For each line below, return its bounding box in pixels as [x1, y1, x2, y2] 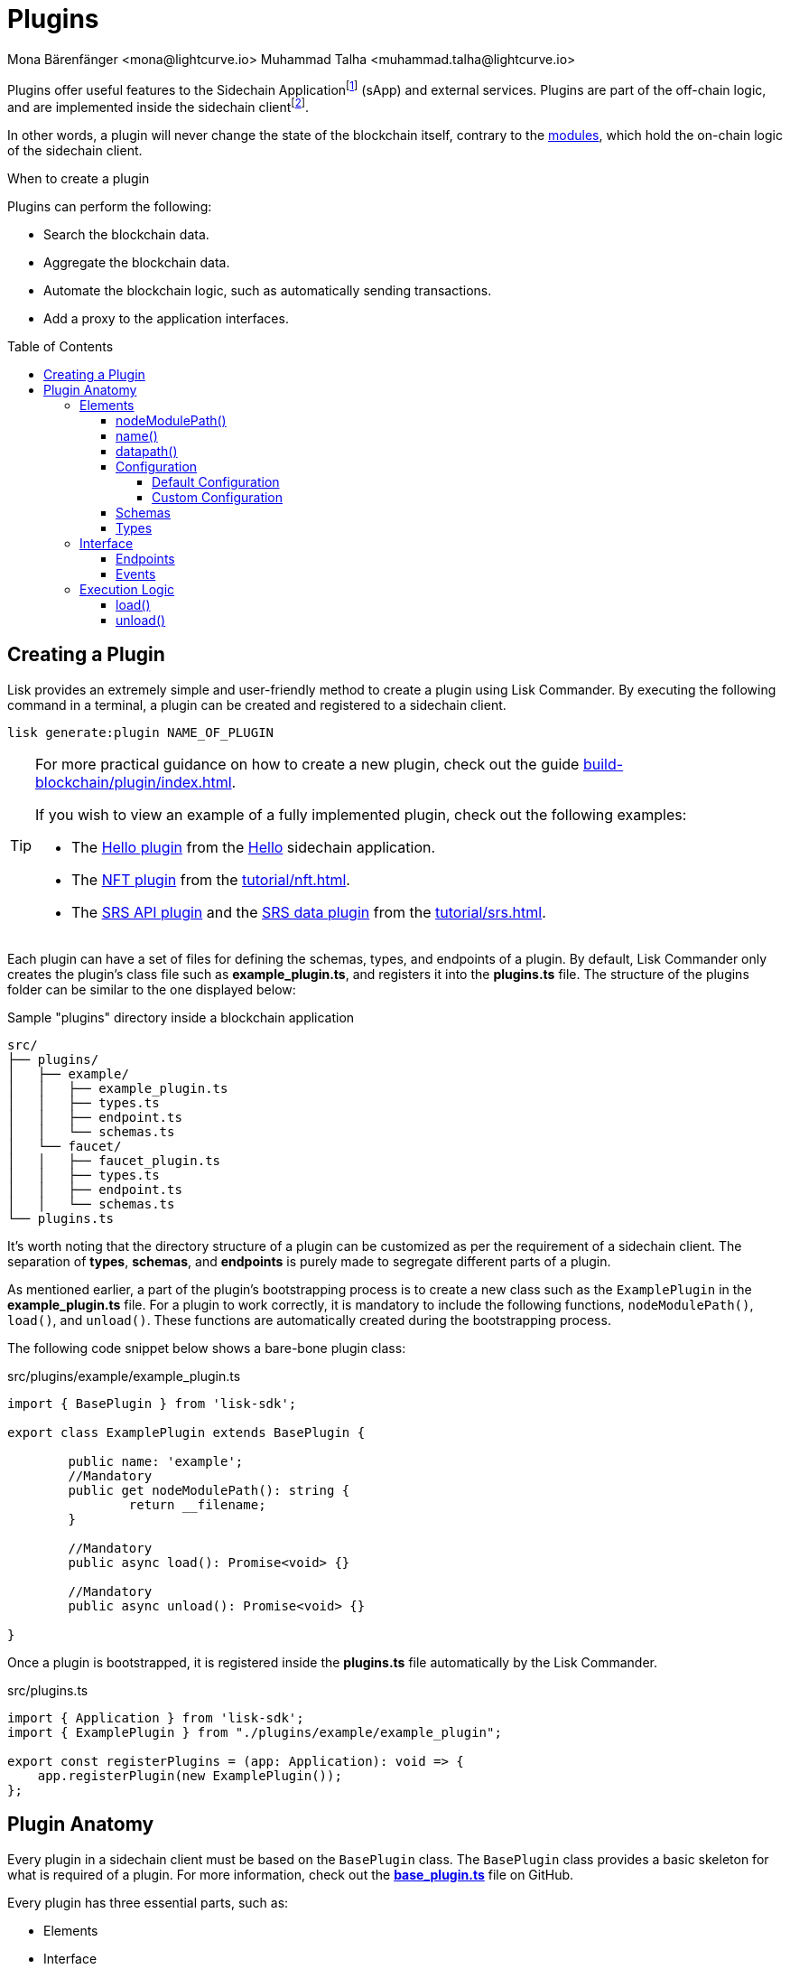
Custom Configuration [152, 490, 283, 506]
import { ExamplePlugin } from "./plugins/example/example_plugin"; [7, 1724, 502, 1740]
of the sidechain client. [7, 143, 143, 159]
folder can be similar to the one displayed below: [7, 981, 296, 997]
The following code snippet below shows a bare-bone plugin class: [7, 1339, 406, 1356]
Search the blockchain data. [43, 227, 209, 243]
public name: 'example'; [68, 1453, 244, 1469]
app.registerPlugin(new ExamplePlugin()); [37, 1768, 342, 1783]
